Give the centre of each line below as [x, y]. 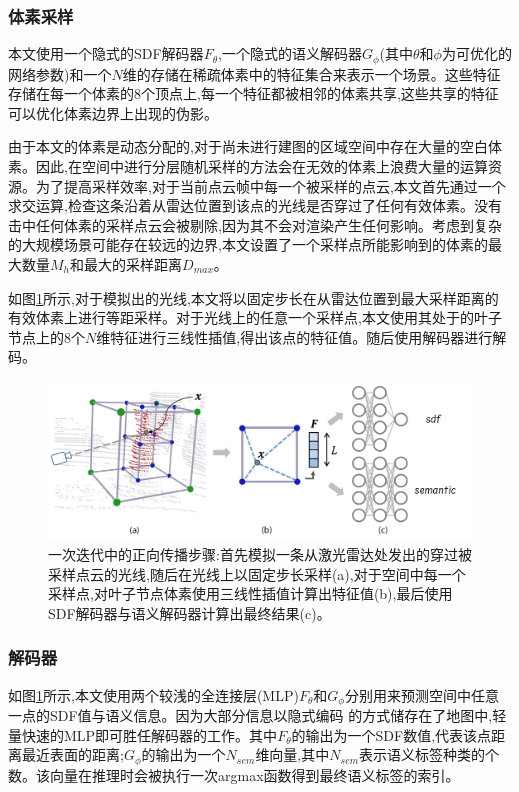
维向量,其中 [292, 754]
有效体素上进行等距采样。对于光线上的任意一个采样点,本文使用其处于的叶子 [255, 317]
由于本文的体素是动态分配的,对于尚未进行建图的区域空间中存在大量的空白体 [255, 146]
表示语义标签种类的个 [429, 754]
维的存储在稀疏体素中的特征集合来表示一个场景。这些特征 [311, 73]
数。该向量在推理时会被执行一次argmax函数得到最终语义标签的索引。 [234, 774]
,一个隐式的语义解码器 [290, 53]
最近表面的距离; [72, 754]
